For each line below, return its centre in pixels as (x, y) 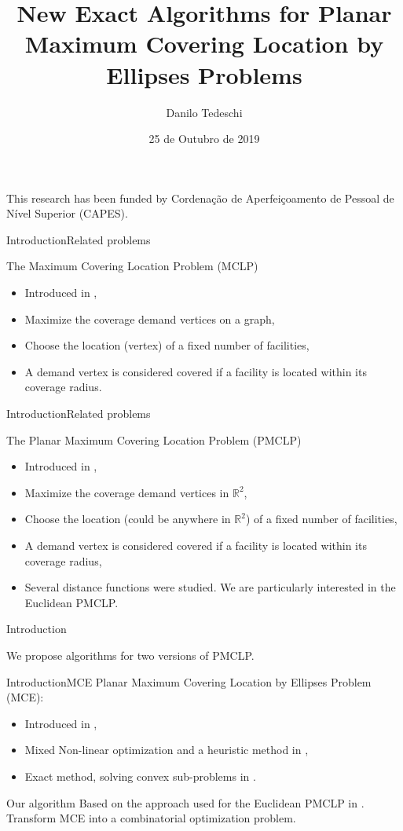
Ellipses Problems (204, 74)
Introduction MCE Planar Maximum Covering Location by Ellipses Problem (189, 681)
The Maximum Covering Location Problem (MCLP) (132, 266)
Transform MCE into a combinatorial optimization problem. (151, 818)
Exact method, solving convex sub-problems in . (140, 776)
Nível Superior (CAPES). (67, 213)
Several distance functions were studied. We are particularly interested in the (210, 587)
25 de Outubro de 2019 (204, 139)
